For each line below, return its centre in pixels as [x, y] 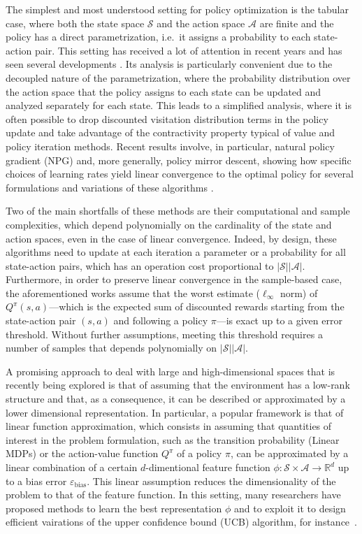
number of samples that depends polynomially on [111, 348]
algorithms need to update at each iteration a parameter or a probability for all [176, 252]
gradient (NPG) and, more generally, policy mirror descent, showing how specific [179, 160]
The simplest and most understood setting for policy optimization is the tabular [177, 9]
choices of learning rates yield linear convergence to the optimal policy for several [180, 174]
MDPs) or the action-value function [82, 453]
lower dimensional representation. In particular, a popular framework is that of [175, 412]
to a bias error [36, 481]
